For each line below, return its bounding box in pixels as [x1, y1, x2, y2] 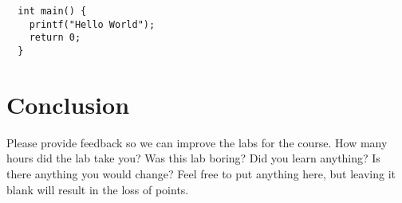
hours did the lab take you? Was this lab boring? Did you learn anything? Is [6, 150, 380, 166]
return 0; [29, 32, 81, 44]
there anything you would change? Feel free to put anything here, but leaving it [6, 165, 396, 182]
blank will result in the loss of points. [6, 181, 189, 197]
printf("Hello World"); [29, 18, 156, 30]
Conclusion [6, 88, 130, 120]
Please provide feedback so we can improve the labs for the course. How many [6, 134, 388, 150]
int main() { [18, 6, 87, 17]
